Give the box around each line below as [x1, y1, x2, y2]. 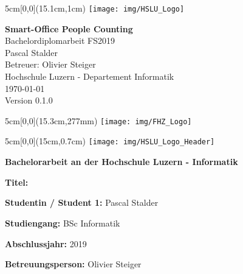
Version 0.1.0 [5, 94, 53, 107]
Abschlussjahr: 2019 [5, 237, 87, 250]
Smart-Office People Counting [5, 22, 133, 35]
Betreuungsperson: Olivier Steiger [5, 258, 142, 270]
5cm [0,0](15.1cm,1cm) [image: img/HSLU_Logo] [5, 2, 185, 14]
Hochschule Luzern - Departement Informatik [5, 70, 174, 83]
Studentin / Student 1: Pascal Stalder [5, 196, 159, 209]
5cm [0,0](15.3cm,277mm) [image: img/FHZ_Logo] [5, 114, 192, 127]
